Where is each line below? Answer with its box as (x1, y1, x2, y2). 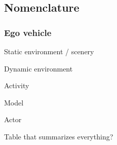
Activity (4, 80, 29, 91)
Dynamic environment (4, 63, 73, 74)
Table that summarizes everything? (4, 131, 113, 141)
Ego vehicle (4, 26, 52, 39)
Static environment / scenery (4, 46, 94, 56)
